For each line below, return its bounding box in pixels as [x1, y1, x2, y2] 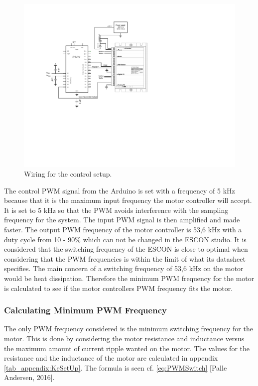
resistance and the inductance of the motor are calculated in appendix [4, 353, 218, 363]
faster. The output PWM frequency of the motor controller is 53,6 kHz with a [4, 224, 242, 235]
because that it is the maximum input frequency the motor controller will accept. [4, 195, 252, 205]
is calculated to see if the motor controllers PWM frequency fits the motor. [4, 283, 233, 293]
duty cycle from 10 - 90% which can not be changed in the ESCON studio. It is [4, 234, 247, 244]
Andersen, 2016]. [4, 372, 55, 383]
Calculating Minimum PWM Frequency [4, 304, 167, 316]
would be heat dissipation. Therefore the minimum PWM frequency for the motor [4, 273, 255, 284]
